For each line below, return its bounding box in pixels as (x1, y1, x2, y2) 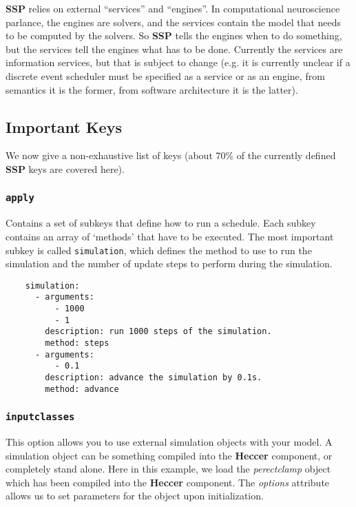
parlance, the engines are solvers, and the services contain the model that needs (6, 14, 342, 29)
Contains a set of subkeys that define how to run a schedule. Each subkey (6, 216, 316, 230)
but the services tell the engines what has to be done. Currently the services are (6, 41, 343, 56)
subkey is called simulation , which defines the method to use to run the (6, 242, 312, 257)
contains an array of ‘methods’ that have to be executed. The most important (6, 229, 334, 243)
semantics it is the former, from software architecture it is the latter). (6, 82, 298, 96)
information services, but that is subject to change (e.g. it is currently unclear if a (6, 55, 350, 70)
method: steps (45, 338, 109, 349)
